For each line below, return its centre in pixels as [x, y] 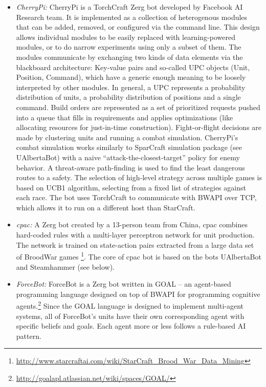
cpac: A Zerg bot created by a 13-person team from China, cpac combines [132, 224]
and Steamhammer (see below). [65, 266]
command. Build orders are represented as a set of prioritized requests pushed [138, 107]
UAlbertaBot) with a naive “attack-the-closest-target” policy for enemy [128, 157]
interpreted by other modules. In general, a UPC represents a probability [131, 87]
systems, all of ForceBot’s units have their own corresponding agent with [130, 316]
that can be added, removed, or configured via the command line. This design [138, 27]
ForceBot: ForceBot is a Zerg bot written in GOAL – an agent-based [124, 284]
